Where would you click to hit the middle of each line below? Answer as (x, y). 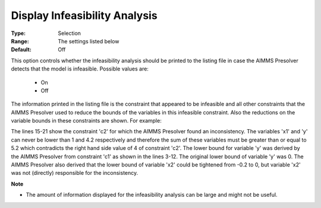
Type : (18, 33)
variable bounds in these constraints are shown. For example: (86, 121)
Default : (21, 50)
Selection (70, 33)
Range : (20, 41)
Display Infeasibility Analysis (84, 15)
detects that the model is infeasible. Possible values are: (80, 69)
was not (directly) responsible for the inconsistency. (75, 173)
